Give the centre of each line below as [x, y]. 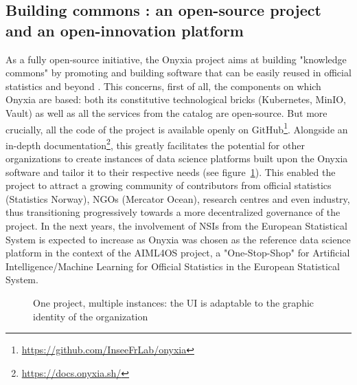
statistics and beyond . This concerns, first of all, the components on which [163, 86]
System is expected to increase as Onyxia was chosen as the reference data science [178, 239]
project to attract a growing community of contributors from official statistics [169, 185]
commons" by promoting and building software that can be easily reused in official [178, 73]
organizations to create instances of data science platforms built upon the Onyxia [177, 158]
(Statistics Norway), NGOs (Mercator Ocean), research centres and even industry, [178, 198]
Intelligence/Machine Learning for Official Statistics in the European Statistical [173, 266]
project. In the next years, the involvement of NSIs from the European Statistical [176, 226]
